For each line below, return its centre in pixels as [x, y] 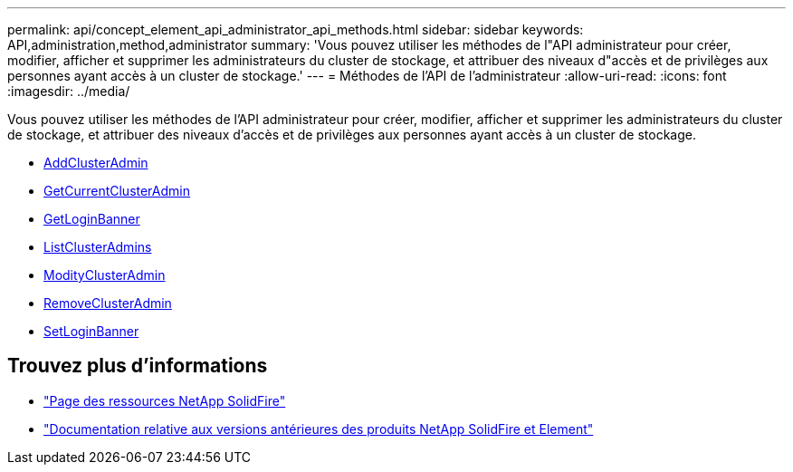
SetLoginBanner [91, 331]
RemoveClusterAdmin [108, 303]
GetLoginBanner [92, 219]
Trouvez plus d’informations [138, 366]
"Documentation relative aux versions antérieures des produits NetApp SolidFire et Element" [319, 429]
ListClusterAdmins [98, 247]
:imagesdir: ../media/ [69, 91]
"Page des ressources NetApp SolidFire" [165, 400]
